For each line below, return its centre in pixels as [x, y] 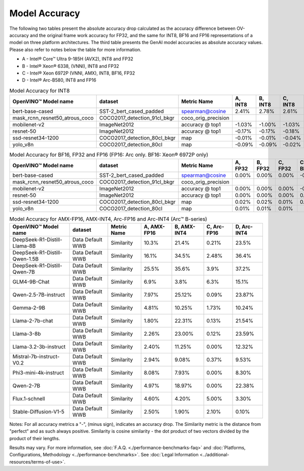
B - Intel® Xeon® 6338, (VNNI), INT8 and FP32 [70, 66]
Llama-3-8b [27, 334]
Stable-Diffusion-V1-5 [39, 412]
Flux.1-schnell [29, 398]
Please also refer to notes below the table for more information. [75, 49]
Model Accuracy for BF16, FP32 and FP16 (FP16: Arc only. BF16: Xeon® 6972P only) [109, 155]
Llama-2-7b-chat [33, 320]
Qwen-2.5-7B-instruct [39, 295]
